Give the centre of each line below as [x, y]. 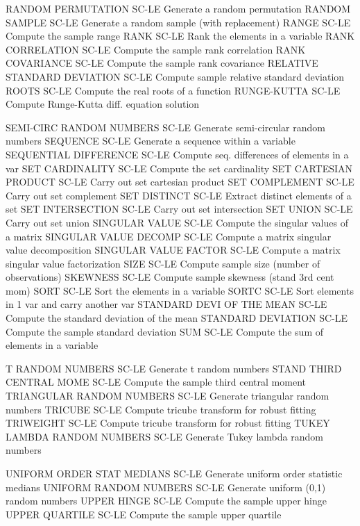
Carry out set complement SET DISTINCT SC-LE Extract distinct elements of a [179, 195]
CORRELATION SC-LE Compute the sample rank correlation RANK [156, 49]
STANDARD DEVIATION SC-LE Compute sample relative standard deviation [175, 76]
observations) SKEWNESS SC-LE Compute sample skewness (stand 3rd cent [170, 277]
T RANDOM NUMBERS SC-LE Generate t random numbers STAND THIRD [174, 368]
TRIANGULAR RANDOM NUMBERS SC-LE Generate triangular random [168, 396]
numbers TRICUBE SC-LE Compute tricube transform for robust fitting [161, 409]
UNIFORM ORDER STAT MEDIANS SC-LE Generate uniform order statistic [174, 473]
